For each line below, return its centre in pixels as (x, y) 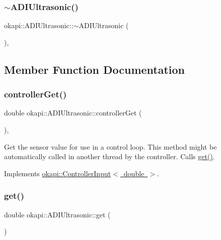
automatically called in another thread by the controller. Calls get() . (109, 156)
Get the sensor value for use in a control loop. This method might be (111, 146)
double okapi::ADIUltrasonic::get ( (57, 214)
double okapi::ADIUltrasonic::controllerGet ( (73, 113)
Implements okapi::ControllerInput (58, 173)
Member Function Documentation (95, 69)
